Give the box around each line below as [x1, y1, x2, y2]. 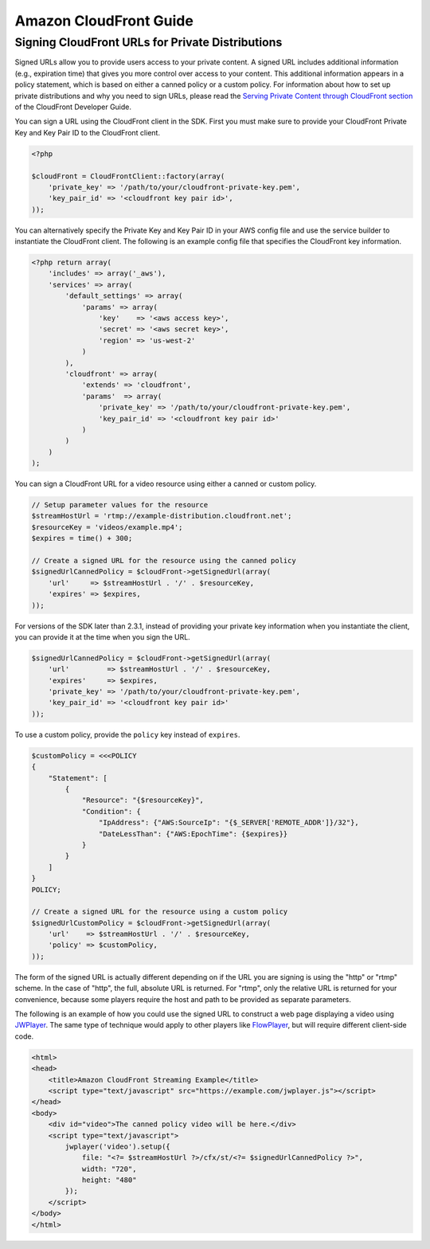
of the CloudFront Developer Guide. [14, 102, 131, 112]
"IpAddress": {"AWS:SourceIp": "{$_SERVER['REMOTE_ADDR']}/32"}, [98, 818, 360, 828]
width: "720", [81, 1164, 137, 1173]
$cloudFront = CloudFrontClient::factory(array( [31, 171, 225, 181]
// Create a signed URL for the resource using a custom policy [31, 907, 288, 916]
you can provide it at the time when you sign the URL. [14, 632, 190, 641]
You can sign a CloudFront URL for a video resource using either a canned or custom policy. [14, 479, 317, 489]
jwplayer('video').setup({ [64, 1141, 170, 1151]
